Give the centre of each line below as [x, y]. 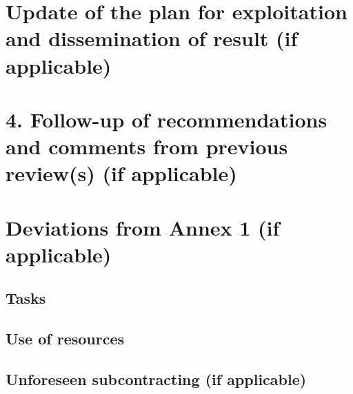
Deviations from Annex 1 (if [143, 227]
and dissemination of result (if [152, 38]
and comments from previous [147, 146]
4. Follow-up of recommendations [167, 119]
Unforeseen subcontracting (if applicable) [156, 379]
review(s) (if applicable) [121, 173]
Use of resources [65, 339]
